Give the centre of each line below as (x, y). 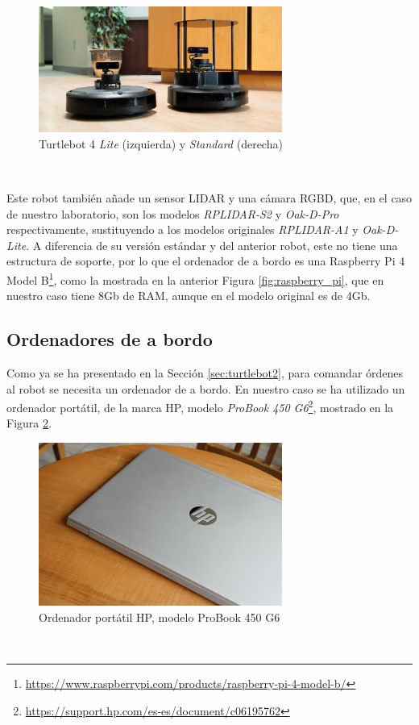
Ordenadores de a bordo (110, 339)
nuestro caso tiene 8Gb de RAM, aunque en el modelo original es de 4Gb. (189, 296)
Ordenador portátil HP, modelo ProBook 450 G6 (160, 617)
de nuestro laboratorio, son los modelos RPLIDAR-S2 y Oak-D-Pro (173, 213)
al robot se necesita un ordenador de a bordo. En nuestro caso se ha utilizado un (206, 388)
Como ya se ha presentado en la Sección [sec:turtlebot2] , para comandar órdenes (205, 373)
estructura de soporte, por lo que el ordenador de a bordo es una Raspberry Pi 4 (206, 261)
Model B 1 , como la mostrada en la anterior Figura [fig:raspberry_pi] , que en (195, 278)
